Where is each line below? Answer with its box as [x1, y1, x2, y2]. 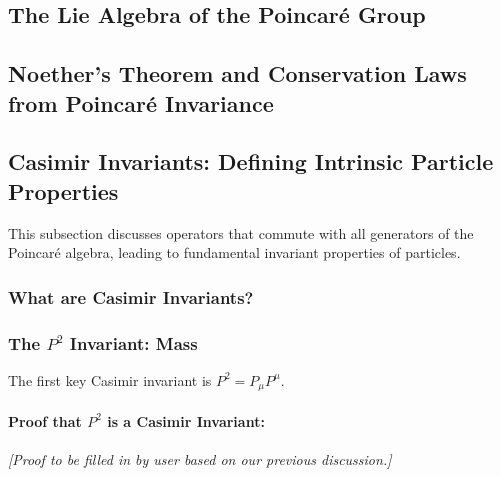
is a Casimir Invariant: [107, 410, 265, 431]
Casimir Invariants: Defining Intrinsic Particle [8, 146, 494, 177]
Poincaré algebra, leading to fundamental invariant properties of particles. [8, 242, 461, 263]
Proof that [8, 410, 82, 431]
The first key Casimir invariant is [8, 369, 212, 390]
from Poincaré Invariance [8, 87, 274, 118]
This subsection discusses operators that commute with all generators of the [8, 222, 474, 243]
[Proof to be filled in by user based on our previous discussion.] [8, 449, 392, 470]
